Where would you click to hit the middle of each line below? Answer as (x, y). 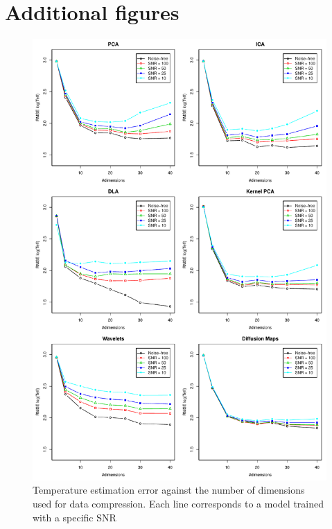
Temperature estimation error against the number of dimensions (169, 490)
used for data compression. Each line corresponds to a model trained (178, 503)
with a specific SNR (75, 517)
